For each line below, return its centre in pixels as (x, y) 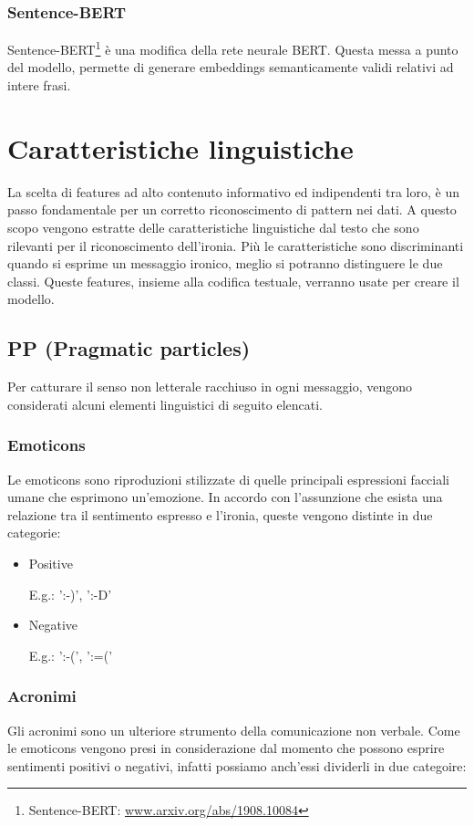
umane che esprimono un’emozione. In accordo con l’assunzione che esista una (225, 497)
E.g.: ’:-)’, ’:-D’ (70, 594)
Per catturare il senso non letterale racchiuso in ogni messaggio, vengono (210, 387)
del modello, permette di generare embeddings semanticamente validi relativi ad (231, 67)
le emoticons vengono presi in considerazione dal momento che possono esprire (226, 748)
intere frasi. (39, 85)
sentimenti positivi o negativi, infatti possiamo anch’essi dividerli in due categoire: (237, 765)
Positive (51, 563)
